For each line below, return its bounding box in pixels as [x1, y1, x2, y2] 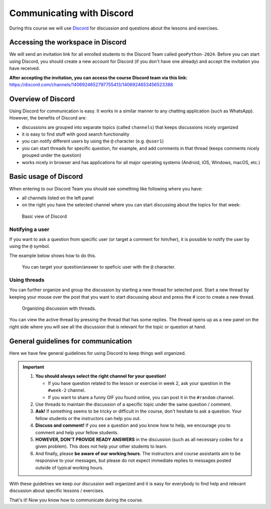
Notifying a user [9, 226, 50, 233]
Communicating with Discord [9, 8, 134, 19]
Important [23, 364, 45, 370]
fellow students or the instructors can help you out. [35, 415, 141, 421]
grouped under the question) [22, 152, 82, 158]
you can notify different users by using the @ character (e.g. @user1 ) [22, 138, 164, 144]
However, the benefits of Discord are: [9, 115, 87, 121]
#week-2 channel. [48, 387, 86, 394]
